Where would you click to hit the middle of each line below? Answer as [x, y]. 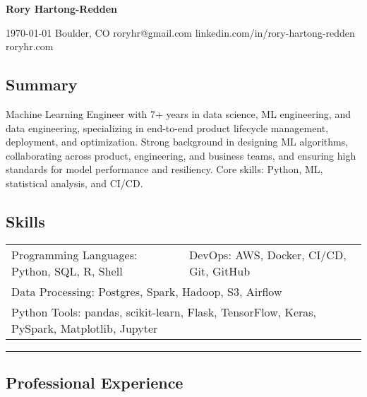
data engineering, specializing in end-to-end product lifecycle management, [167, 128]
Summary [42, 84]
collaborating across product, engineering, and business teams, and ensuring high [181, 155]
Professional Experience [95, 383]
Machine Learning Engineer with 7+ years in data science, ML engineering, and [178, 113]
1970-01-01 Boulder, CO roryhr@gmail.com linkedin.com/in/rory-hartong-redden [180, 32]
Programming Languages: [74, 254]
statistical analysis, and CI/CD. [74, 183]
